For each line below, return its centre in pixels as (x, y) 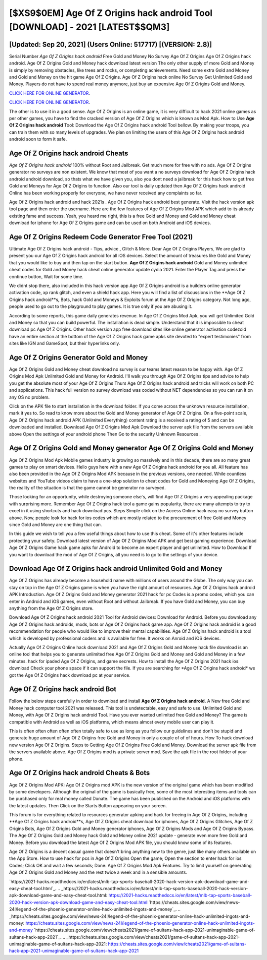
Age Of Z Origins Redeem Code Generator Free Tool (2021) (101, 237)
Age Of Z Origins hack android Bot (63, 689)
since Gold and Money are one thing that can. (56, 525)
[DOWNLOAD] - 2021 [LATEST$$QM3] (89, 27)
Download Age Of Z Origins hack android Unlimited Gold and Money (116, 569)
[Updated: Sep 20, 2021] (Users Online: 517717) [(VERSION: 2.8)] (111, 44)
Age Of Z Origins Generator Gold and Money (79, 357)
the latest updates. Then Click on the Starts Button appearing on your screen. (88, 805)
